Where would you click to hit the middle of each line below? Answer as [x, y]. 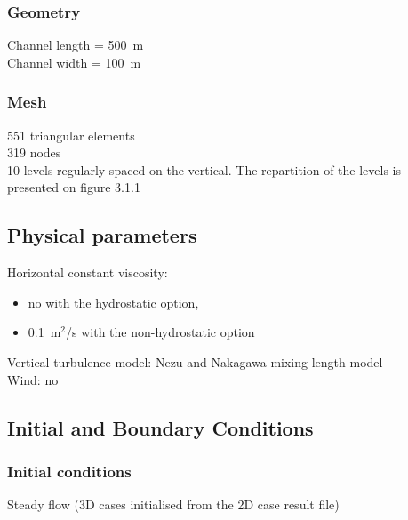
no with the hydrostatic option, [113, 302]
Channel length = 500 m [76, 45]
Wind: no [33, 379]
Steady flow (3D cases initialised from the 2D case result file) [173, 504]
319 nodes [34, 152]
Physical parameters [102, 235]
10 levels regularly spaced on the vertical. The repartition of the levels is [204, 169]
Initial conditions [69, 471]
